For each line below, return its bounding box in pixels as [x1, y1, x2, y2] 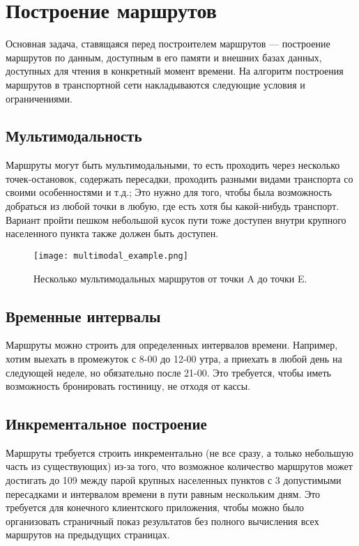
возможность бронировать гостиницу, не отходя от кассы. [6, 379, 251, 393]
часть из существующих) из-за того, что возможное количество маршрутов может [6, 459, 353, 473]
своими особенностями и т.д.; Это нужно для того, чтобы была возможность [6, 185, 332, 199]
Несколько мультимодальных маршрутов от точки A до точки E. [33, 271, 307, 285]
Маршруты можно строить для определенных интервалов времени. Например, [6, 338, 338, 352]
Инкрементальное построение [6, 413, 207, 434]
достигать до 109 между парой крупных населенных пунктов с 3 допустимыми [6, 473, 342, 487]
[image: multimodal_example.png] [33, 250, 188, 261]
